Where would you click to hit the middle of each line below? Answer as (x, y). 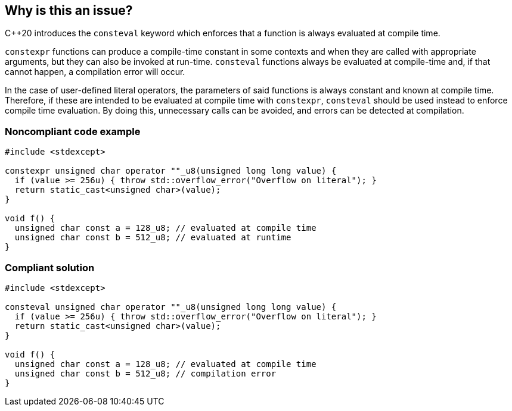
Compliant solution (50, 267)
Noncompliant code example (73, 131)
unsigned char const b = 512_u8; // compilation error (145, 373)
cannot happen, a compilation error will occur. (95, 72)
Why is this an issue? (69, 10)
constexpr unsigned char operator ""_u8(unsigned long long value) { (171, 171)
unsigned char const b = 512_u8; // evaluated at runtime (153, 238)
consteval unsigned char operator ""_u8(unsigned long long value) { (171, 307)
